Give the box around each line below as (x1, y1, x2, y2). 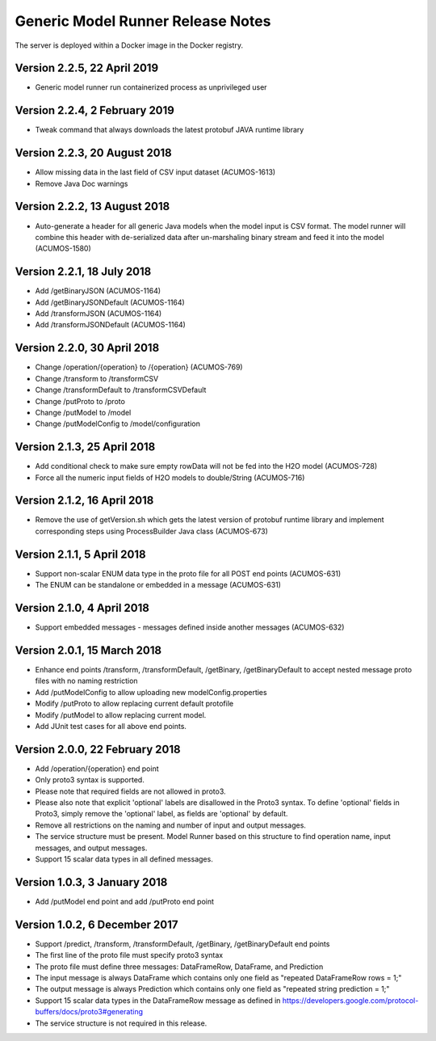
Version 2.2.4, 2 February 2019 (15, 103, 175, 117)
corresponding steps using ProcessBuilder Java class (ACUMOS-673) (35, 526, 268, 536)
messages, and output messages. (35, 843, 148, 853)
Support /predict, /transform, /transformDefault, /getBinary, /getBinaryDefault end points (35, 938, 330, 949)
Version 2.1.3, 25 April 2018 (15, 440, 156, 454)
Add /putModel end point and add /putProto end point (35, 896, 214, 906)
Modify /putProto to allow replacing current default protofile (35, 699, 234, 709)
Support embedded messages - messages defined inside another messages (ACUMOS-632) (35, 622, 345, 632)
